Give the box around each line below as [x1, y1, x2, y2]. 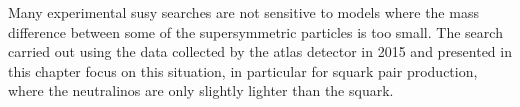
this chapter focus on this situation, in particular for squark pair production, [8, 60, 478, 81]
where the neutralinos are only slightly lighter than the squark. [8, 80, 394, 101]
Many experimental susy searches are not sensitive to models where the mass [8, 2, 479, 22]
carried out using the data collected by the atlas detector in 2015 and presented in [8, 41, 512, 62]
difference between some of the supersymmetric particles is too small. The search [8, 21, 503, 42]
